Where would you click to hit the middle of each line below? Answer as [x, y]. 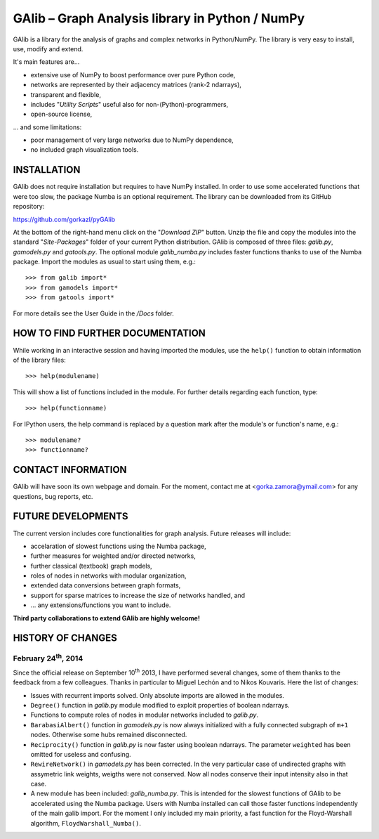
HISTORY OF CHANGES [65, 638]
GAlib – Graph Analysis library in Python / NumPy [159, 18]
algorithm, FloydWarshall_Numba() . [86, 823]
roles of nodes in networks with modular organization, [108, 575]
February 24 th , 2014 [48, 658]
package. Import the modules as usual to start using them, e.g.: [105, 262]
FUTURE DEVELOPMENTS [71, 516]
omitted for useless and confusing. [81, 754]
